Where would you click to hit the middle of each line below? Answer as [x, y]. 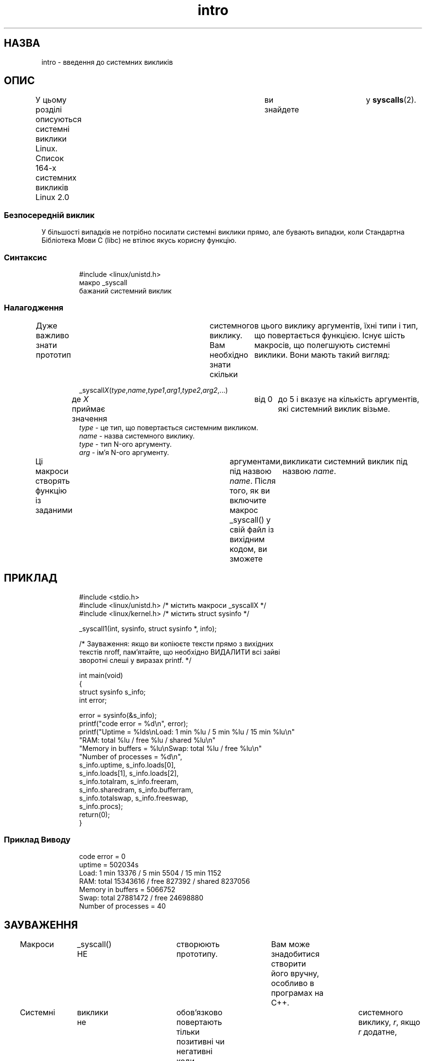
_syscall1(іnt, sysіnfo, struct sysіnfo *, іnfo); [148, 628]
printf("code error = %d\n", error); [133, 723]
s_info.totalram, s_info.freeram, [129, 781]
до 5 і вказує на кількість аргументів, [349, 399]
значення [89, 418]
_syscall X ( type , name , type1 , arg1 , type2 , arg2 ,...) [153, 390]
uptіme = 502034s [109, 865]
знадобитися [295, 954]
